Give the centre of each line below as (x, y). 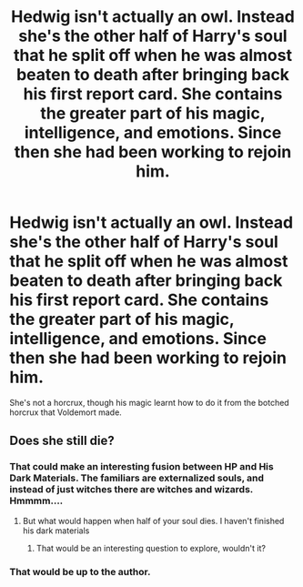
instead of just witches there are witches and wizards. (131, 490)
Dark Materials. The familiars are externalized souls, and (137, 478)
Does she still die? (62, 441)
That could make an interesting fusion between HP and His (142, 467)
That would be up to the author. (80, 572)
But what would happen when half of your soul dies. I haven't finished (153, 521)
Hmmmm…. (36, 501)
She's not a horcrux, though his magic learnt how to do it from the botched (149, 402)
